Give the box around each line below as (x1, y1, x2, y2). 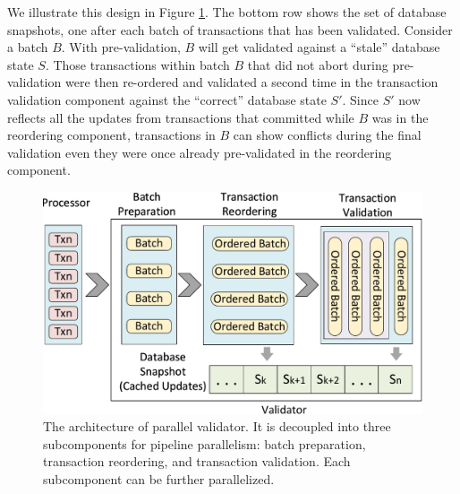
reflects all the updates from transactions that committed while (7, 108, 354, 126)
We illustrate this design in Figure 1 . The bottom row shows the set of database (7, 3, 447, 21)
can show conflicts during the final (233, 126, 422, 144)
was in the (371, 108, 429, 126)
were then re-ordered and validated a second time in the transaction (64, 73, 439, 91)
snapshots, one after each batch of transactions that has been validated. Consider (7, 20, 453, 39)
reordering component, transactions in (7, 126, 216, 144)
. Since (342, 90, 379, 108)
